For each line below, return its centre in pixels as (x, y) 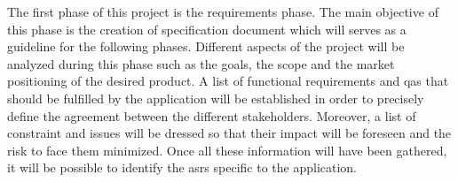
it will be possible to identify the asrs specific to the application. (182, 167)
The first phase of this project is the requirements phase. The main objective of (223, 11)
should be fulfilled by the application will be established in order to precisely (216, 98)
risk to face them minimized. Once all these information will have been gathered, (227, 150)
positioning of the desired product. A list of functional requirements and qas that (228, 81)
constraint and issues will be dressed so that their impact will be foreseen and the (229, 133)
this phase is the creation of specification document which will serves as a (207, 29)
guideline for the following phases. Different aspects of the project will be (206, 46)
